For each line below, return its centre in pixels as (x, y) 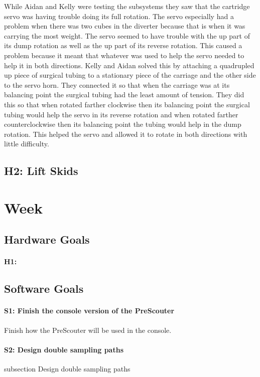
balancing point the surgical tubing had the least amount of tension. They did (124, 95)
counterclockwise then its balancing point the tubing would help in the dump (123, 124)
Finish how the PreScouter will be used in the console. (88, 330)
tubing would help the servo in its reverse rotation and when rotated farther (121, 114)
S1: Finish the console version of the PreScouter (89, 311)
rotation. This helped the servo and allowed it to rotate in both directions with (126, 134)
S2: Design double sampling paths (64, 349)
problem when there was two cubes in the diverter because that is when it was (125, 26)
